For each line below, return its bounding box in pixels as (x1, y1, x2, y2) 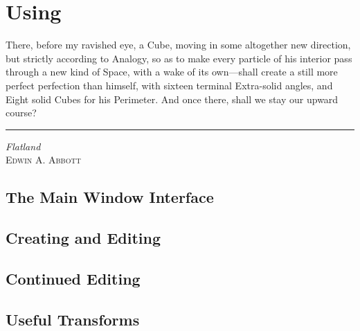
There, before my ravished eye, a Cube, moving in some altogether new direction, (6, 37, 351, 52)
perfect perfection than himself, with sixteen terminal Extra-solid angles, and (6, 78, 333, 92)
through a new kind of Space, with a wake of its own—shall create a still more (6, 64, 338, 79)
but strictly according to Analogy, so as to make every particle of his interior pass (6, 51, 352, 65)
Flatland (6, 138, 41, 153)
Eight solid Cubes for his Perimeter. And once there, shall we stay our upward (6, 91, 339, 106)
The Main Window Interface (6, 186, 214, 208)
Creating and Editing (6, 227, 161, 249)
